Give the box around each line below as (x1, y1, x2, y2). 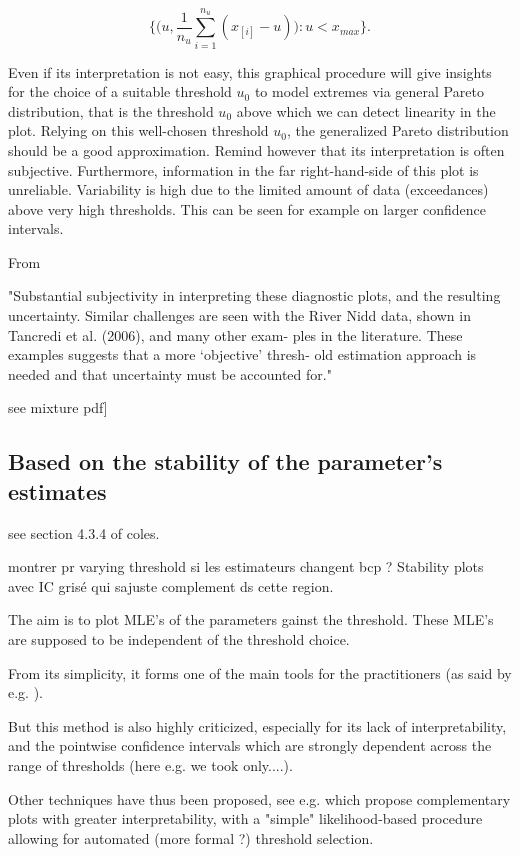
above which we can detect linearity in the (236, 100, 496, 121)
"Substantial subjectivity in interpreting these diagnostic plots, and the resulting (8, 285, 501, 306)
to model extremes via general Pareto (254, 81, 484, 102)
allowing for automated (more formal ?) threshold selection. (8, 827, 374, 848)
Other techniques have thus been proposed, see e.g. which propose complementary (8, 788, 511, 809)
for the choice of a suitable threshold (8, 81, 232, 102)
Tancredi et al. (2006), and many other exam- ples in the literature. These (8, 324, 463, 345)
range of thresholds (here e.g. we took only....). (8, 754, 293, 775)
